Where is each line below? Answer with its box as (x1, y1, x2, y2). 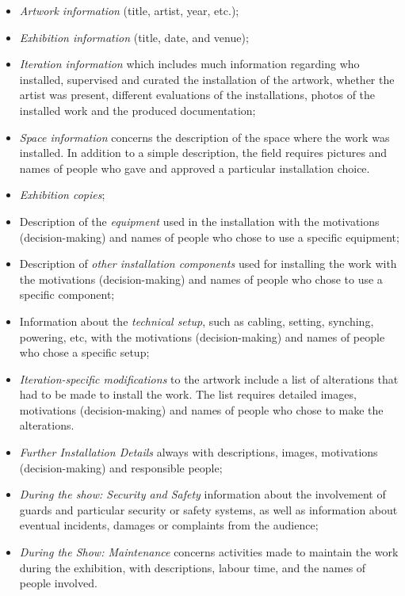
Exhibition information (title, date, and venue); (19, 29, 249, 45)
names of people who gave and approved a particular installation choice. (19, 159, 370, 176)
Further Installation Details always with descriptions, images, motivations (19, 444, 378, 460)
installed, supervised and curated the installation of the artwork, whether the (19, 71, 395, 87)
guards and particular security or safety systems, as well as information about (19, 501, 398, 518)
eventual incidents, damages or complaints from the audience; (19, 517, 319, 533)
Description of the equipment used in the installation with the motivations (19, 212, 380, 229)
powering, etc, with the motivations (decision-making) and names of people (19, 328, 385, 345)
